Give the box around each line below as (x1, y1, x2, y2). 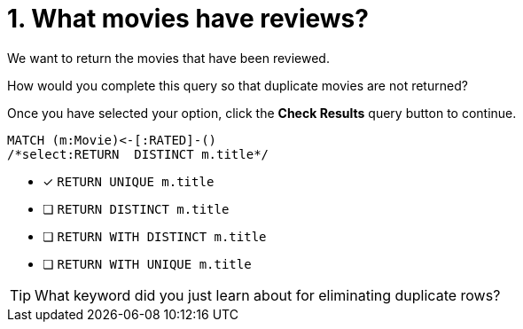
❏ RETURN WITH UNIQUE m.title (43, 255, 252, 271)
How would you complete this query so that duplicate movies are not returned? (7, 77, 468, 93)
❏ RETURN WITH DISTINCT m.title (43, 228, 267, 244)
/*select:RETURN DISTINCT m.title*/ (7, 146, 269, 161)
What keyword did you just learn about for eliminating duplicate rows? (35, 286, 501, 304)
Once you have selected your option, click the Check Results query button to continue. (7, 105, 517, 121)
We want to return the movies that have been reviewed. (7, 50, 330, 66)
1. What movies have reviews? (7, 4, 369, 34)
